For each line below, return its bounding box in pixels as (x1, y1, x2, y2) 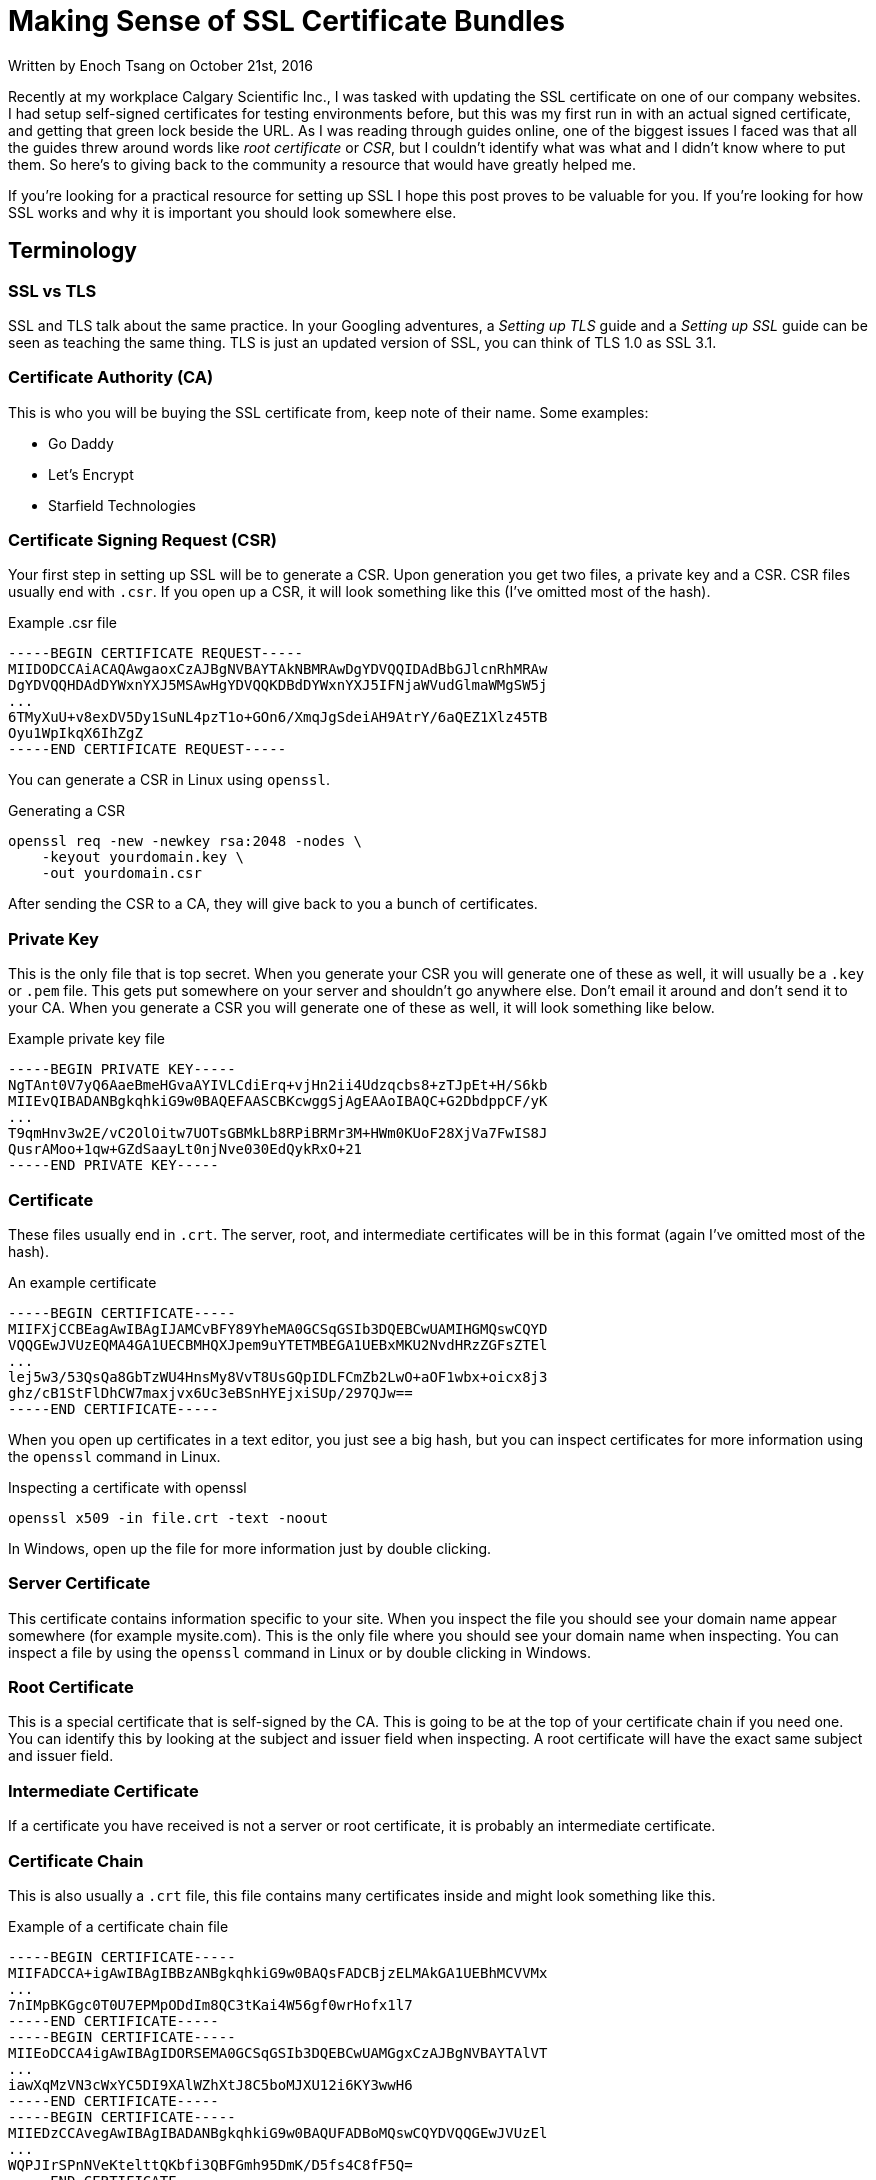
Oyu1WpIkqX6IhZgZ (8, 725, 143, 742)
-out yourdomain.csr (41, 865, 202, 882)
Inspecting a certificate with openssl (8, 1478, 247, 1496)
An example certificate (8, 1273, 157, 1291)
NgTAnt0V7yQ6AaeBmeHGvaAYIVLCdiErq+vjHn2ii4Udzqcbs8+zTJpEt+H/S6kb (8, 1077, 548, 1094)
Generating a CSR (8, 802, 125, 820)
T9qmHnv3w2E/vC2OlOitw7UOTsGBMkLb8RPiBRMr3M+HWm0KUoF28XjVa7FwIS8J (8, 1125, 548, 1142)
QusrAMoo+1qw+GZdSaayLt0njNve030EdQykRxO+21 (8, 1141, 363, 1158)
